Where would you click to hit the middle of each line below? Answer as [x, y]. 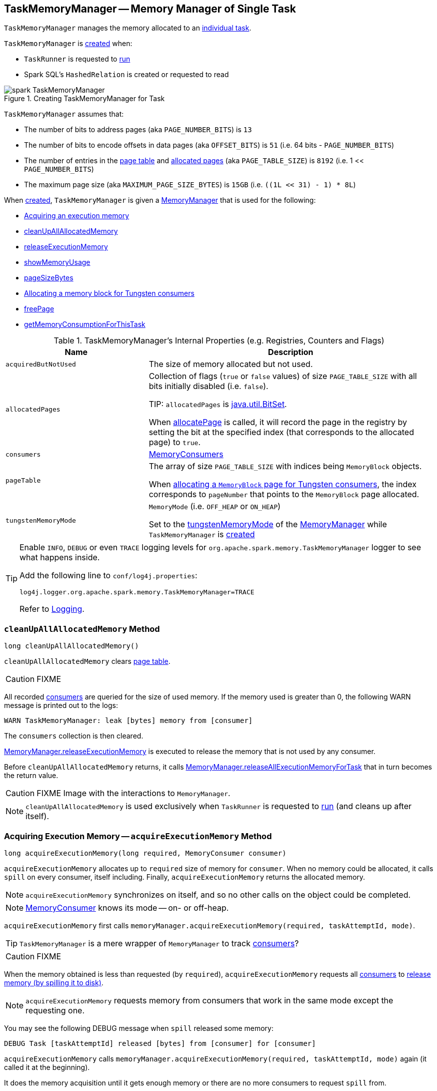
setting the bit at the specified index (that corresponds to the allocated [281, 432]
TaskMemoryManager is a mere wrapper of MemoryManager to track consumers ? [159, 943]
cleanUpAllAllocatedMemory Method [82, 629]
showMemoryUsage [57, 262]
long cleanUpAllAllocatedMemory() [71, 646]
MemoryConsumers [186, 454]
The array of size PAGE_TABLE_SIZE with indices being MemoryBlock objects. [285, 466]
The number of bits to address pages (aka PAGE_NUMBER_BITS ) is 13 [138, 130]
